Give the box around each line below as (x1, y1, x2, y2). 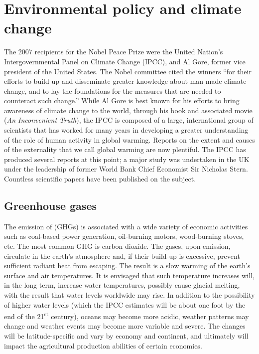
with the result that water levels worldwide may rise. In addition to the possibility (4, 289, 255, 300)
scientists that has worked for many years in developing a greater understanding (4, 125, 249, 135)
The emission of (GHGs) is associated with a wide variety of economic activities (4, 221, 248, 231)
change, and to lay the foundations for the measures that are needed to (4, 85, 221, 96)
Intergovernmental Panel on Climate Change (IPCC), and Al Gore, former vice (4, 56, 246, 66)
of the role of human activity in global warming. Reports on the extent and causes (4, 134, 255, 145)
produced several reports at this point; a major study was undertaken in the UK (4, 154, 250, 164)
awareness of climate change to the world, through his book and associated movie (4, 105, 253, 115)
